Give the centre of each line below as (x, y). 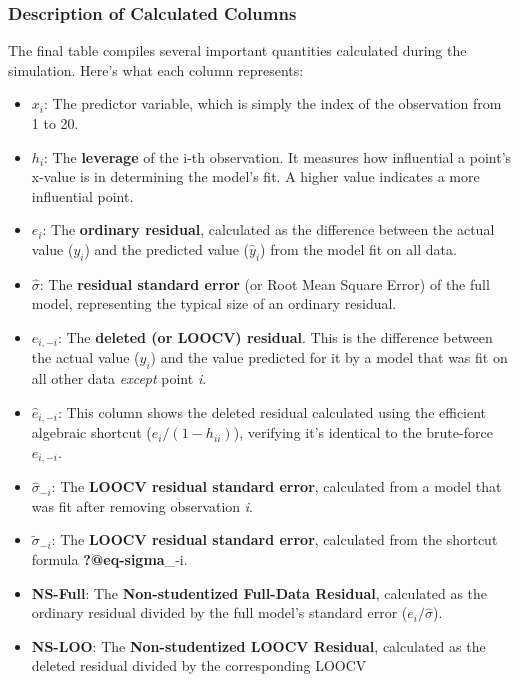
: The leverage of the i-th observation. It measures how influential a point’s (278, 156)
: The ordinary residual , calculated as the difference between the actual (268, 229)
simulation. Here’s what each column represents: (156, 69)
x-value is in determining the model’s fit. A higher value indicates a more (255, 176)
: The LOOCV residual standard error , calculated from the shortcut (274, 539)
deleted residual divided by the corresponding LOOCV (199, 665)
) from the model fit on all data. (358, 248)
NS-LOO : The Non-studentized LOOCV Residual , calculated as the (258, 645)
